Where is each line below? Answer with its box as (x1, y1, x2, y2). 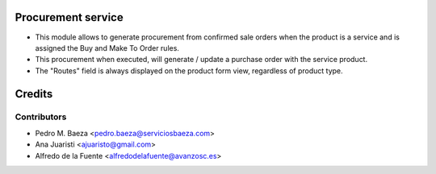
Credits (15, 87, 53, 101)
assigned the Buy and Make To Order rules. (35, 43, 179, 52)
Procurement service (15, 10, 124, 24)
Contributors (15, 111, 67, 122)
